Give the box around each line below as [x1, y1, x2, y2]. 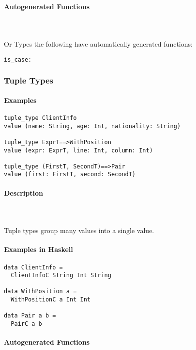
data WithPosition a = [4, 288, 77, 295]
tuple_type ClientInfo [4, 114, 77, 121]
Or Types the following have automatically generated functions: [4, 38, 193, 49]
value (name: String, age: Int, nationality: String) [4, 122, 181, 130]
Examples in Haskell [4, 244, 73, 254]
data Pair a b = [4, 312, 56, 319]
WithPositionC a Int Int [11, 296, 90, 303]
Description [4, 187, 44, 198]
